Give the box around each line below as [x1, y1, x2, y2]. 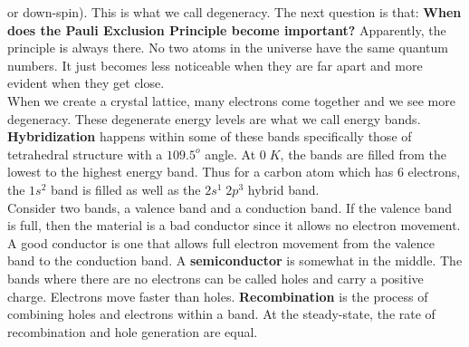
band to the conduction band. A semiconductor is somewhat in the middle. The [7, 251, 463, 270]
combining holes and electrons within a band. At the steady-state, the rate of [7, 304, 435, 323]
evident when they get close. [7, 73, 165, 92]
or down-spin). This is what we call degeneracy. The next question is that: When [7, 3, 462, 21]
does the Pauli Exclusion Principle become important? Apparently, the [7, 20, 446, 39]
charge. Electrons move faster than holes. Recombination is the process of [7, 286, 428, 305]
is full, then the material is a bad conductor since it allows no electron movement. [7, 216, 461, 235]
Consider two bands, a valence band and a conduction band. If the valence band [7, 198, 452, 217]
